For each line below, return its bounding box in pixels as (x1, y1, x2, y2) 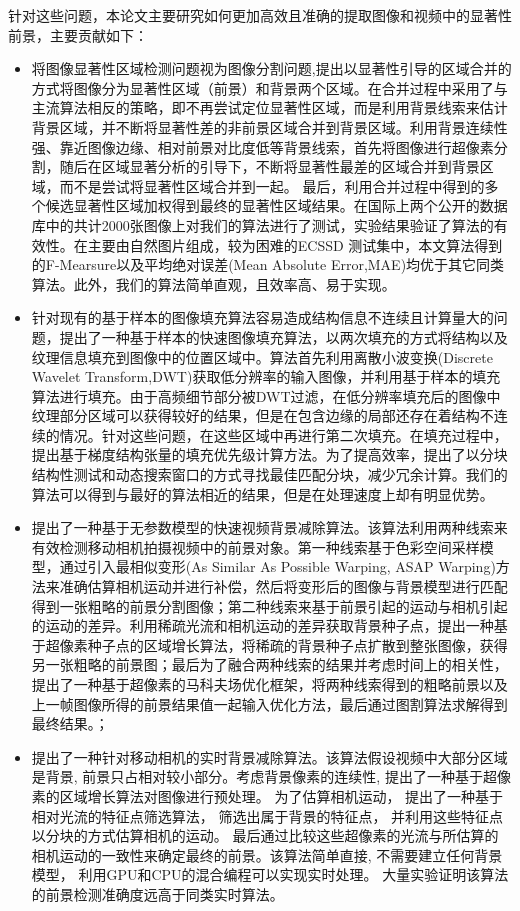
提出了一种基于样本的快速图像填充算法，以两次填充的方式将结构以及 (59, 326, 508, 347)
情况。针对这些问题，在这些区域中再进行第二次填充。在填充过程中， (59, 424, 508, 445)
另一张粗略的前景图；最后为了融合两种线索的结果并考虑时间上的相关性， (31, 654, 508, 675)
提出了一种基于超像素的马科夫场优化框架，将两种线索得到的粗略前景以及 (31, 674, 508, 694)
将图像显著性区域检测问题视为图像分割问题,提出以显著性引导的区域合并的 (31, 58, 512, 79)
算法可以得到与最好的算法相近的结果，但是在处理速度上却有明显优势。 (31, 483, 494, 504)
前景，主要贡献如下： (8, 24, 148, 45)
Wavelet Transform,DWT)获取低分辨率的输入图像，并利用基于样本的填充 (31, 366, 501, 387)
